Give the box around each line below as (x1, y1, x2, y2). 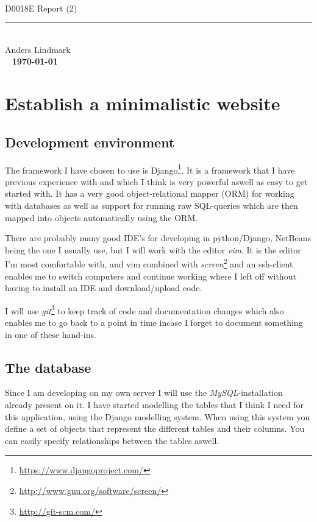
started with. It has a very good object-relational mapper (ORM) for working (5, 187, 294, 200)
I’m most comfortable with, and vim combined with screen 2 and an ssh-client (5, 256, 293, 270)
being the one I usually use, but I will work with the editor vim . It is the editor (5, 243, 301, 256)
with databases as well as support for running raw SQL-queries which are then (5, 199, 298, 211)
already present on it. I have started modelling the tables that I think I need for (5, 398, 304, 411)
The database (5, 358, 91, 376)
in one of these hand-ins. (5, 328, 96, 340)
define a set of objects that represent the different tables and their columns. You (5, 422, 305, 435)
